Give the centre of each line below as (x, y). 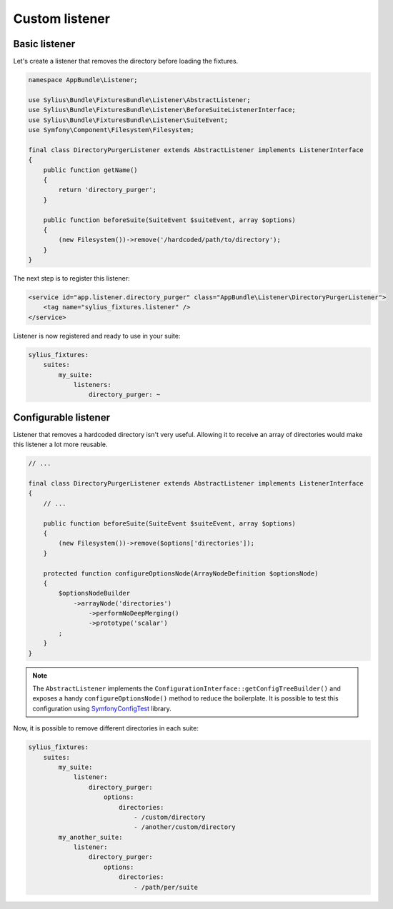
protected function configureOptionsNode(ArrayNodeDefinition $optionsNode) (181, 573)
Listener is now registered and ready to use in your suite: (97, 336)
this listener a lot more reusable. (60, 445)
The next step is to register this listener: (71, 278)
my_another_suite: (90, 837)
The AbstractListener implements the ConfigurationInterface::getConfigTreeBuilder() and (186, 688)
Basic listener (44, 44)
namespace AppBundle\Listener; (83, 80)
